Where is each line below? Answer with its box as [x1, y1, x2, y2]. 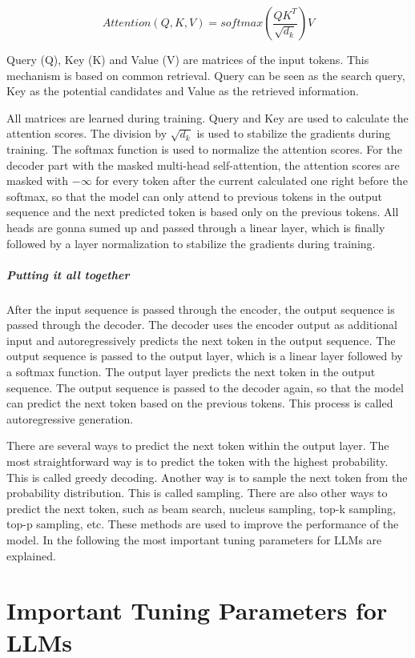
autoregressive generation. [6, 410, 134, 427]
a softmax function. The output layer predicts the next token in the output [6, 363, 376, 380]
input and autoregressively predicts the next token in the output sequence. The [6, 331, 396, 348]
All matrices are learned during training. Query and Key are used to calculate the [6, 109, 409, 126]
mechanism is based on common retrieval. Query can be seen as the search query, [6, 66, 405, 83]
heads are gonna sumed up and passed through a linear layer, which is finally [6, 219, 385, 235]
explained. [6, 547, 56, 564]
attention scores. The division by [6, 125, 167, 142]
